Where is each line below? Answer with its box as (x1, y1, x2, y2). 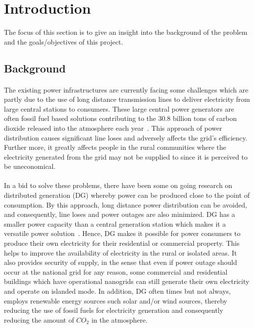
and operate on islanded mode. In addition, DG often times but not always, (4, 286, 231, 296)
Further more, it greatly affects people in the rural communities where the (4, 142, 227, 152)
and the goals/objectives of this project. (4, 36, 123, 47)
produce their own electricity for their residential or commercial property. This (4, 238, 240, 248)
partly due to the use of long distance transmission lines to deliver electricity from (4, 94, 250, 104)
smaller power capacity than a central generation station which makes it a (4, 218, 226, 229)
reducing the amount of (4, 314, 74, 325)
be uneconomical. (4, 161, 56, 171)
